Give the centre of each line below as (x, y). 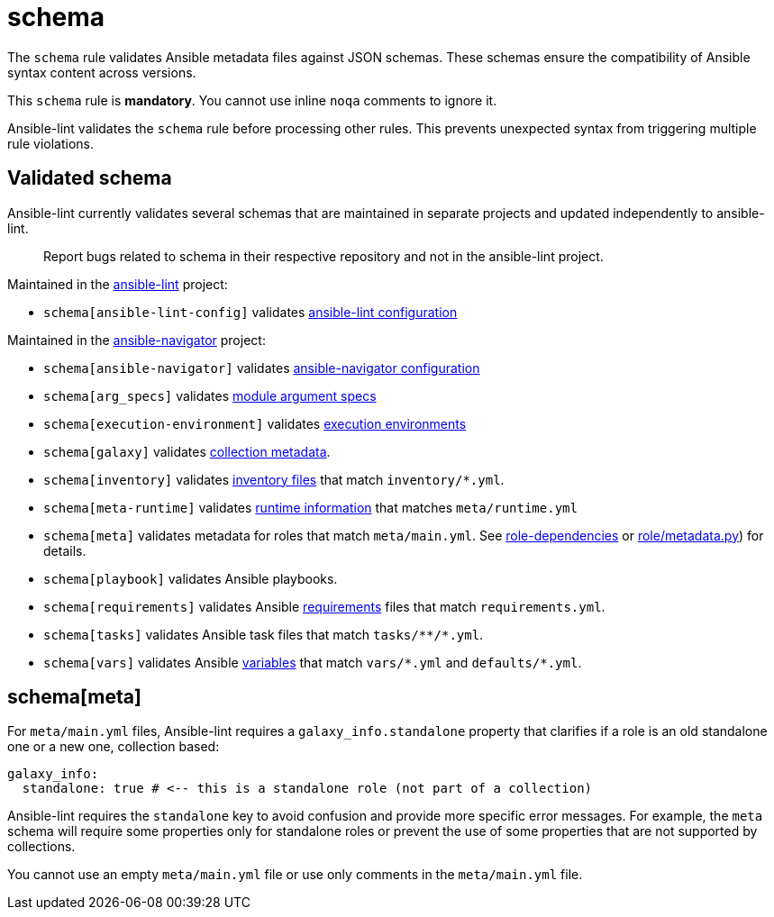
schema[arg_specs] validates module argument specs (210, 395)
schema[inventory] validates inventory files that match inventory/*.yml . (274, 479)
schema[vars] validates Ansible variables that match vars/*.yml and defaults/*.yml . (313, 662)
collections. (41, 847)
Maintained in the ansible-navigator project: (137, 340)
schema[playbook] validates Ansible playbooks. (191, 578)
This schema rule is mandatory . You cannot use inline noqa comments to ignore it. (252, 100)
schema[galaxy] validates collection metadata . (187, 451)
